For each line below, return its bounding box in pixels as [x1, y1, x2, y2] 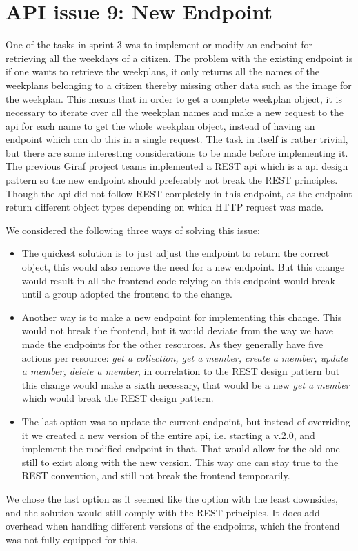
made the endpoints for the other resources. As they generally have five [21, 337, 324, 351]
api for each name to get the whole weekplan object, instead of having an [6, 118, 315, 133]
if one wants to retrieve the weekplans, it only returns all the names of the [6, 64, 320, 79]
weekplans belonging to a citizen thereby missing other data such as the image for [6, 77, 352, 92]
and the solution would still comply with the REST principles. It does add [6, 505, 320, 519]
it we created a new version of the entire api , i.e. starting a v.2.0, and [21, 427, 315, 442]
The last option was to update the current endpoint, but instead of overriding [21, 414, 350, 428]
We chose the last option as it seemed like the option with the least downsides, [6, 491, 338, 505]
